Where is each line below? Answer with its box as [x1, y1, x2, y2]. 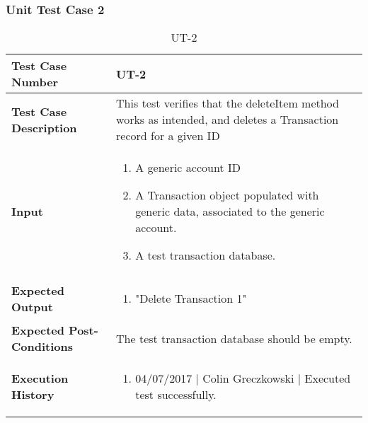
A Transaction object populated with [135, 187, 319, 204]
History [11, 386, 54, 403]
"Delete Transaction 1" [135, 290, 247, 307]
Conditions [11, 338, 73, 355]
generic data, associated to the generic [135, 203, 325, 220]
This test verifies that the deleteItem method [116, 95, 339, 112]
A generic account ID [135, 159, 241, 176]
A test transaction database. [135, 247, 276, 264]
